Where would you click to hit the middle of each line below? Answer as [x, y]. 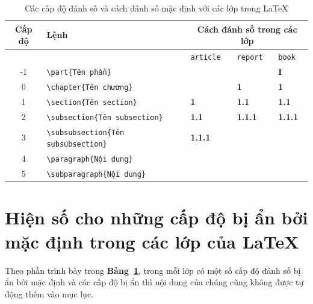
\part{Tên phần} [79, 72]
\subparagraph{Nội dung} [96, 175]
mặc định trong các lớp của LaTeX [152, 241]
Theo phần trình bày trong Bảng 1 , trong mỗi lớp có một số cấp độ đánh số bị [153, 270]
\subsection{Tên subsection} [105, 117]
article [206, 58]
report [250, 58]
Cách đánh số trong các [247, 29]
